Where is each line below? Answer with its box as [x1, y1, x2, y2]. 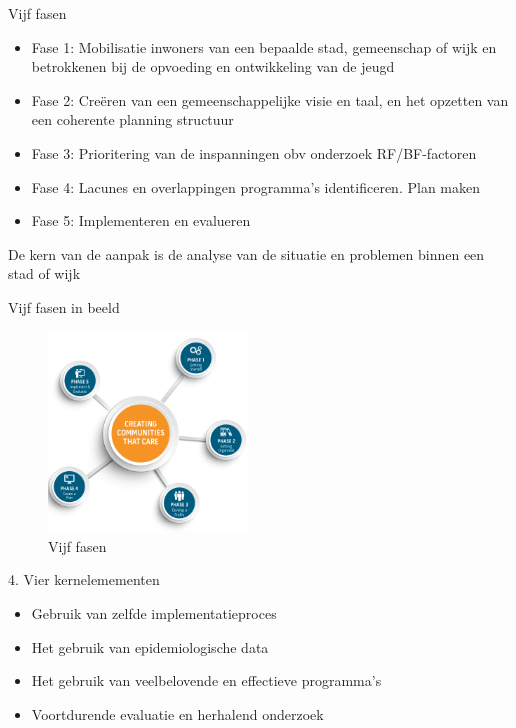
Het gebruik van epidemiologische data [31, 636, 269, 657]
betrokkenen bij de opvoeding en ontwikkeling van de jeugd [31, 56, 395, 77]
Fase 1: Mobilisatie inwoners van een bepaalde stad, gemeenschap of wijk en [31, 36, 497, 57]
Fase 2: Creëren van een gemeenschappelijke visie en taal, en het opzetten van [31, 89, 509, 110]
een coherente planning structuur [31, 109, 234, 130]
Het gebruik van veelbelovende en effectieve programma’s [31, 670, 382, 691]
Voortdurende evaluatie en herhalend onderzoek [31, 703, 324, 724]
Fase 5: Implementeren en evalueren [31, 210, 251, 231]
